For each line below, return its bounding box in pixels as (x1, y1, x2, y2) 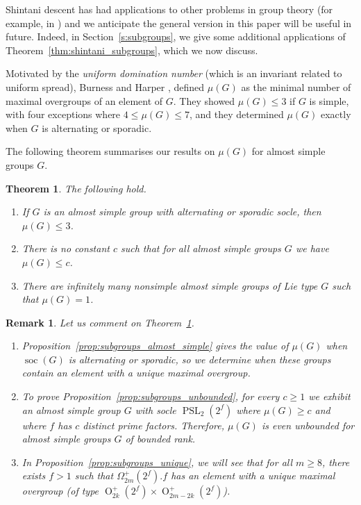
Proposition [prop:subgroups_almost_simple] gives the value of (22, 338, 289, 353)
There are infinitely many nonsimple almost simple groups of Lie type (22, 278, 318, 292)
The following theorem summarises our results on (6, 144, 215, 158)
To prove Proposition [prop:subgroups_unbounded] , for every (22, 389, 280, 404)
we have (295, 241, 329, 256)
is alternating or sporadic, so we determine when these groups (68, 351, 331, 366)
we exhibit (308, 389, 351, 404)
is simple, (309, 93, 349, 108)
